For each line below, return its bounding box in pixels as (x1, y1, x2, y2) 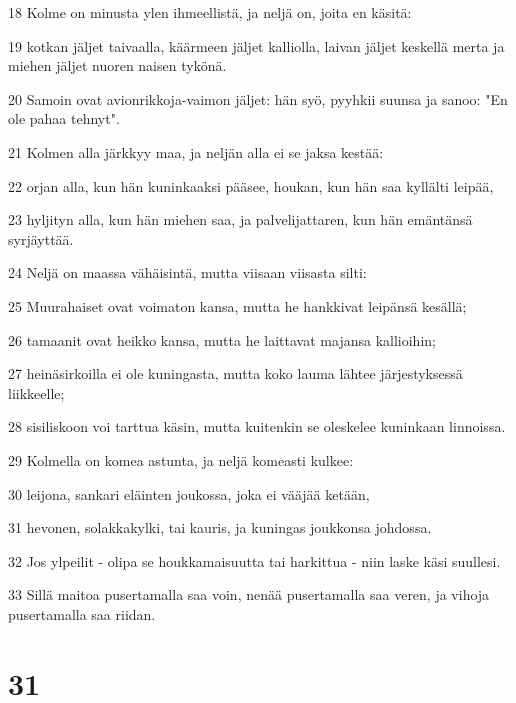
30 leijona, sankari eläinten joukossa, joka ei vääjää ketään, (8, 483, 370, 504)
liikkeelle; (8, 382, 65, 403)
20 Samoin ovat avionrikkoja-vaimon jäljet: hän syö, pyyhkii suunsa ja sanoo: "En (8, 88, 508, 109)
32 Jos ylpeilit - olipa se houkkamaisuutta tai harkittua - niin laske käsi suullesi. (8, 550, 501, 571)
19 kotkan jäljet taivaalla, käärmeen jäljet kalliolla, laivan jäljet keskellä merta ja (8, 35, 505, 56)
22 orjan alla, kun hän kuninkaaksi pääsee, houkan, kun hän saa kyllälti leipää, (8, 175, 494, 196)
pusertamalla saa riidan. (8, 603, 156, 624)
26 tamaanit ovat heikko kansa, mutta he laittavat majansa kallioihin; (8, 329, 436, 350)
